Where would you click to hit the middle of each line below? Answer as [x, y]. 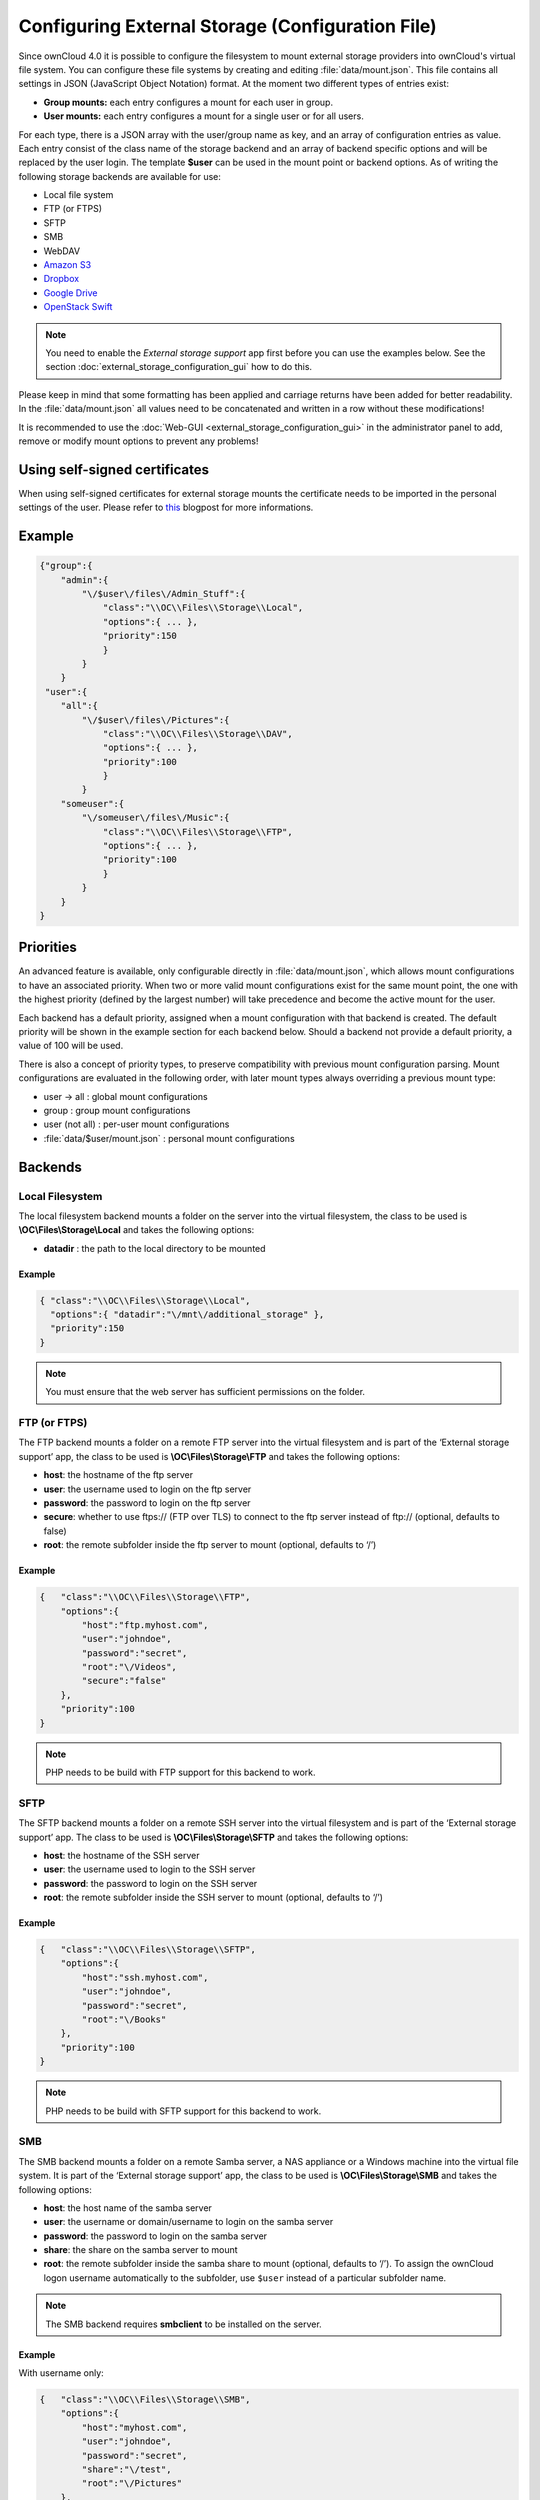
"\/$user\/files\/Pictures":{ [155, 719]
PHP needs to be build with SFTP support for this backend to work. [183, 2111]
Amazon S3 [67, 265]
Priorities [47, 947]
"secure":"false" [124, 1681]
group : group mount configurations [117, 1110]
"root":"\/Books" [124, 2019]
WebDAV [61, 251]
